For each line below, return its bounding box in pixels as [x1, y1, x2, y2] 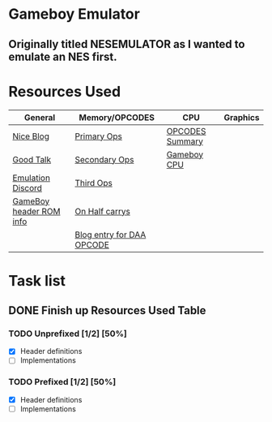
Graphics [223, 111, 260, 123]
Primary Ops [74, 131, 123, 142]
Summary [166, 136, 204, 147]
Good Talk [12, 153, 52, 165]
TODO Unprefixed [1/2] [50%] [8, 328, 128, 339]
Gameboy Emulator [8, 5, 140, 24]
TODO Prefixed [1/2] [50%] [8, 377, 117, 388]
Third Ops [74, 177, 113, 188]
